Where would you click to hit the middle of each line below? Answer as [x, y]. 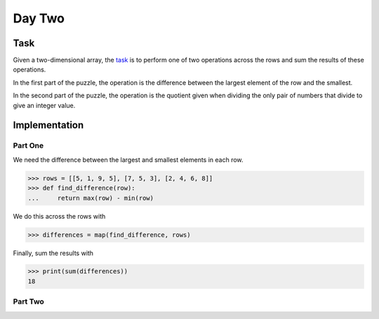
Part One [28, 146]
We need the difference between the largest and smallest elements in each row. [128, 159]
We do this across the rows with [59, 216]
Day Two [39, 18]
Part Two [29, 301]
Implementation [48, 125]
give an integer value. [44, 105]
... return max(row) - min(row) [91, 198]
